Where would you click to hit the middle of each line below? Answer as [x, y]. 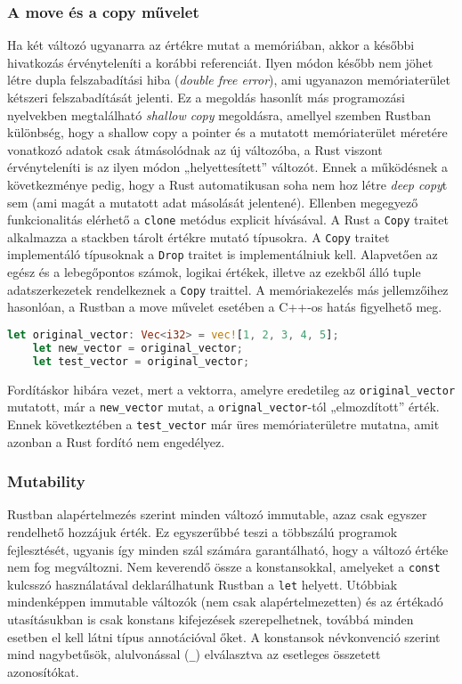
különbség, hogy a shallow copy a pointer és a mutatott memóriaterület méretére [227, 132]
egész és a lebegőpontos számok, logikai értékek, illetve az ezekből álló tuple [214, 272]
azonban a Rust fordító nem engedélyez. [116, 441]
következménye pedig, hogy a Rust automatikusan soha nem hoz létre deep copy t [227, 184]
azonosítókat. [43, 671]
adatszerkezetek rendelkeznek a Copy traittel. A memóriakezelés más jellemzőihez [228, 289]
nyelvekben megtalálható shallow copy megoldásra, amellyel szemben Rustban [219, 114]
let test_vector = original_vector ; [141, 361]
